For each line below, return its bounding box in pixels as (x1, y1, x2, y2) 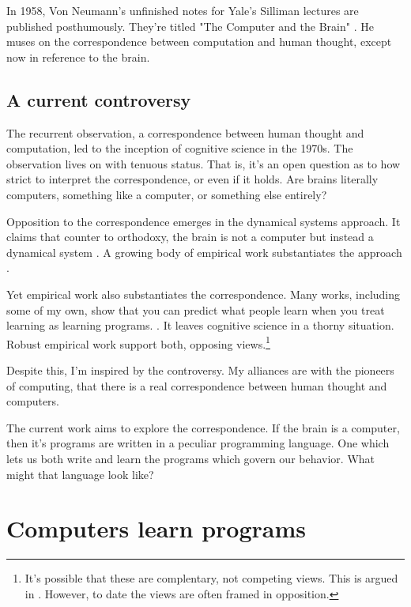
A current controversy (6, 87, 191, 111)
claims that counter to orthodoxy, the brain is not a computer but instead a (6, 228, 374, 245)
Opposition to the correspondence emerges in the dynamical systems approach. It (6, 213, 401, 229)
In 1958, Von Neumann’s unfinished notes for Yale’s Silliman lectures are (6, 2, 359, 18)
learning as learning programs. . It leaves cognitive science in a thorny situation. (6, 317, 394, 334)
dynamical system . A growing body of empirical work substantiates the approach (6, 243, 402, 260)
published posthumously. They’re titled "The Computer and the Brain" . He (6, 17, 374, 34)
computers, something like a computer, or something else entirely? (6, 186, 327, 202)
